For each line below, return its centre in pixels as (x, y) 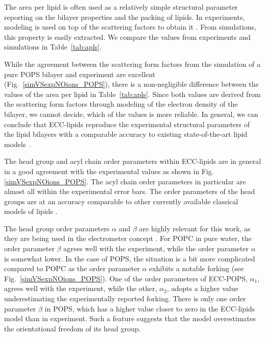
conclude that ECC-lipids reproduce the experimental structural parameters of (127, 124)
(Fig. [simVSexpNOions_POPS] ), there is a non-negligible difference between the (131, 84)
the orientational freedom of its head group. (73, 328)
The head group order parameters (57, 228)
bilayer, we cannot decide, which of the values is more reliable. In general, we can (131, 114)
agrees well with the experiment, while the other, (81, 288)
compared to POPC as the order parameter (72, 268)
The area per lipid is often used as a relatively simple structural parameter (121, 7)
